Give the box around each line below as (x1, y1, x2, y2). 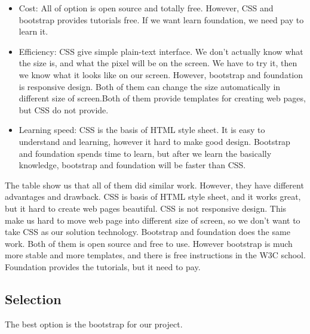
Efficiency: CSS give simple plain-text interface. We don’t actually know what (19, 45, 303, 57)
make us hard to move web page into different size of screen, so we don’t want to (5, 214, 300, 226)
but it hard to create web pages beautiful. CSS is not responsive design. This (5, 202, 287, 214)
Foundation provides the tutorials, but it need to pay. (5, 260, 201, 273)
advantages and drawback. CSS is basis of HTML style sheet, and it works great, (5, 190, 301, 203)
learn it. (19, 25, 48, 38)
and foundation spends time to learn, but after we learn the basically (19, 147, 272, 159)
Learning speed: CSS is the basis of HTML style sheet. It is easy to (19, 123, 265, 136)
